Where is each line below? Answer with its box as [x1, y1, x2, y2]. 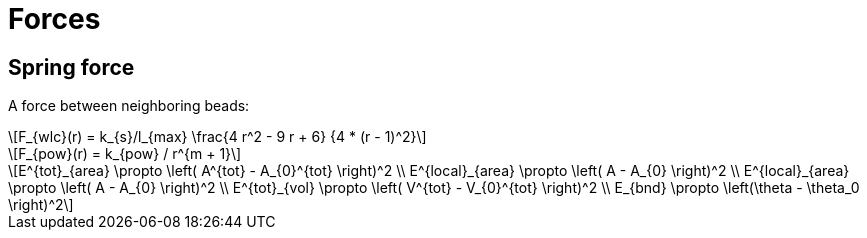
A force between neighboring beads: [8, 97, 250, 115]
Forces [8, 2, 101, 36]
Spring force [8, 54, 135, 80]
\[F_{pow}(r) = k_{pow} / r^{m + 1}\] [8, 145, 242, 163]
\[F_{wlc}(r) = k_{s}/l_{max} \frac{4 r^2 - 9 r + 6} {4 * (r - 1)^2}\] [8, 128, 427, 146]
